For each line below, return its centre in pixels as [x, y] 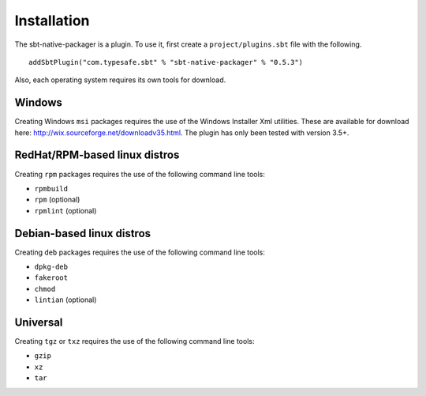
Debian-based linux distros [83, 233]
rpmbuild [51, 189]
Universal [39, 322]
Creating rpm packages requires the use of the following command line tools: [140, 174]
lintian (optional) [65, 300]
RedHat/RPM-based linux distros [97, 155]
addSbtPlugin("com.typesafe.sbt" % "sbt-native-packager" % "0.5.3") [166, 62]
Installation [52, 21]
